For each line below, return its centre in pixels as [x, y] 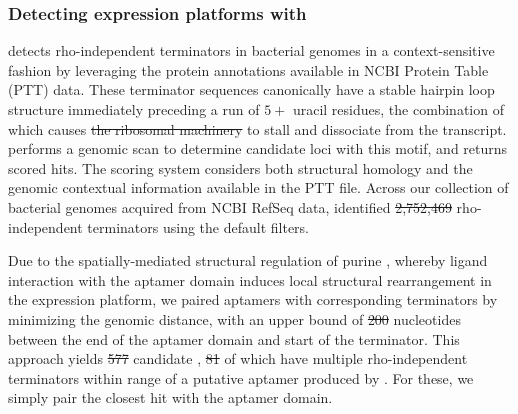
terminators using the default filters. [198, 226]
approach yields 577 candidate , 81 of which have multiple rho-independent [238, 358]
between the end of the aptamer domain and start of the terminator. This [234, 338]
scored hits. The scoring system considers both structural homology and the [240, 167]
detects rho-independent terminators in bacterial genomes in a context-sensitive [251, 50]
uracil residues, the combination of [398, 109]
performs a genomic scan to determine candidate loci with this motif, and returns [258, 148]
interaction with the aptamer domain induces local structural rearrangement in [250, 279]
